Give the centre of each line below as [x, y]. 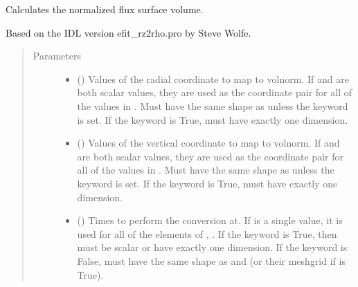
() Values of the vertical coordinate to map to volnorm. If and [208, 143]
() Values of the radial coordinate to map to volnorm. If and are [213, 78]
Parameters [57, 56]
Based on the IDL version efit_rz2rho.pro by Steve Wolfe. [128, 32]
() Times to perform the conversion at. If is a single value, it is [210, 220]
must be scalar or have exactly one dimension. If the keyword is [212, 247]
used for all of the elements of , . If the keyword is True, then [207, 233]
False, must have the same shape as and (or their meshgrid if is [211, 260]
